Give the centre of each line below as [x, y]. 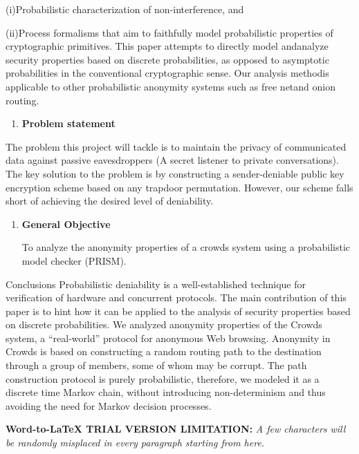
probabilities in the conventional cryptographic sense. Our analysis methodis [167, 73]
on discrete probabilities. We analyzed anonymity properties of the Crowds [164, 324]
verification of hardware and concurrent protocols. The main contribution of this [176, 297]
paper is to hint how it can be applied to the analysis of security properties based [178, 311]
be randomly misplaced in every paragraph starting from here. [135, 443]
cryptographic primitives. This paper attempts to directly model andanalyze [167, 46]
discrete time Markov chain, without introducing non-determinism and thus [166, 392]
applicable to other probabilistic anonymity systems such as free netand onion [171, 86]
